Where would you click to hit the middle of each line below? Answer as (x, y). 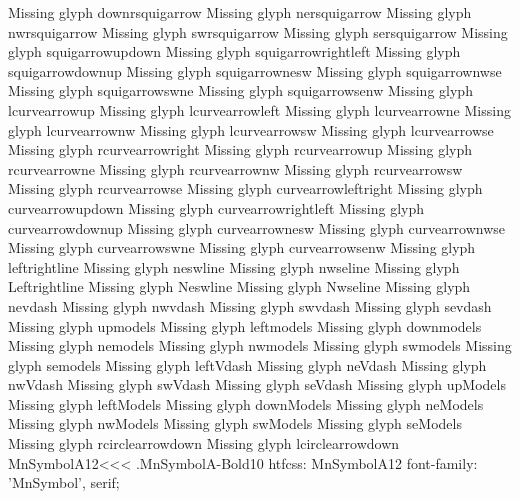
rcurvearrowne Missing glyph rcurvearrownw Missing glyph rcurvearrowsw (235, 168)
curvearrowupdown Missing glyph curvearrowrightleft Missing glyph (216, 207)
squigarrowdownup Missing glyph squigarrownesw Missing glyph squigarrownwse (255, 70)
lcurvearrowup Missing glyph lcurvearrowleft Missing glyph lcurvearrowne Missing (259, 109)
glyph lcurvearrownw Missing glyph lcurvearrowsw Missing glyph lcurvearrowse (251, 129)
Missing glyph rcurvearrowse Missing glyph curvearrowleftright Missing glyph (245, 188)
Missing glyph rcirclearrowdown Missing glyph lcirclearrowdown (204, 443)
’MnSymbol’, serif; (64, 482)
